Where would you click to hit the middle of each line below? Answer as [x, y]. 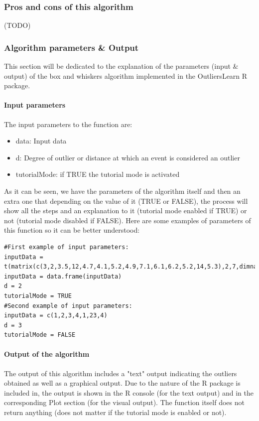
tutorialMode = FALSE [40, 335]
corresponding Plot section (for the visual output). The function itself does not [124, 402]
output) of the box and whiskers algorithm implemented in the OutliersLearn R [126, 75]
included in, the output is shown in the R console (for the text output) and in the [129, 392]
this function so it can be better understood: [72, 230]
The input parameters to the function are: [68, 124]
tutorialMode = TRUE [38, 296]
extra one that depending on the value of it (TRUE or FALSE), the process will [126, 201]
